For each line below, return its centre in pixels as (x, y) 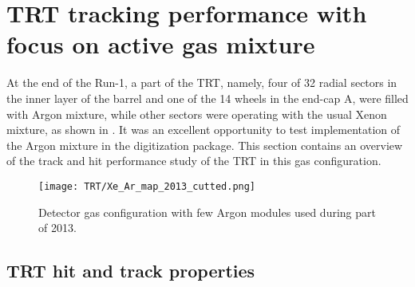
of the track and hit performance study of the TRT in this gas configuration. (194, 161)
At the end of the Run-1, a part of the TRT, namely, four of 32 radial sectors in (202, 83)
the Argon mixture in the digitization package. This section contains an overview (205, 145)
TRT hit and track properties (131, 271)
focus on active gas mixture (161, 44)
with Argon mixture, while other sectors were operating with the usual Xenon (197, 114)
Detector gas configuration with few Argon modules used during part (207, 212)
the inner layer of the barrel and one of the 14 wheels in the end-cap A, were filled (207, 98)
